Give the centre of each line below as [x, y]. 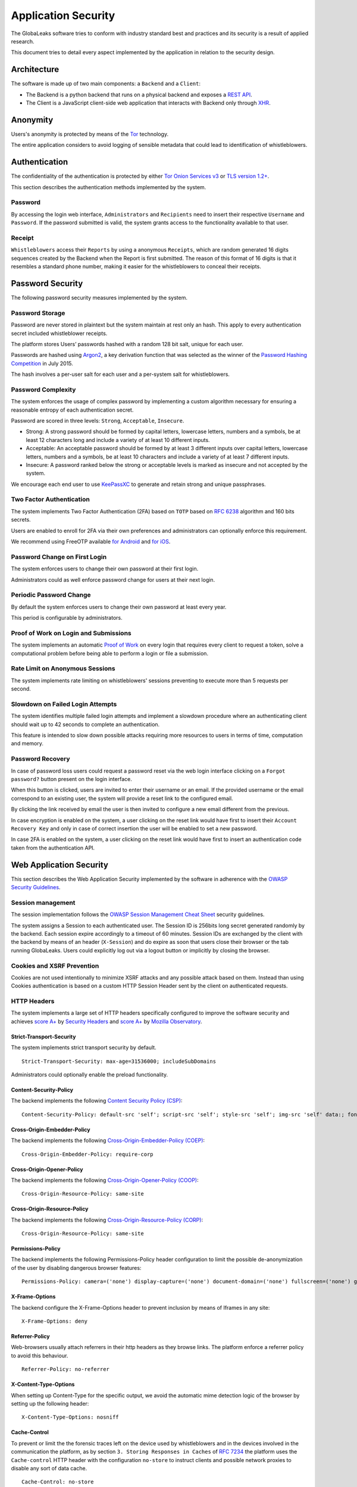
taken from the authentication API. [53, 848]
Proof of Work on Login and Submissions [71, 633]
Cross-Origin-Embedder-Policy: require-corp [88, 1154]
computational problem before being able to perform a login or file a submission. [109, 653]
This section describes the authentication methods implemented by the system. [109, 187]
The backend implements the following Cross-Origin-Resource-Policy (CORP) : [107, 1220]
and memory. [27, 743]
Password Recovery [41, 759]
